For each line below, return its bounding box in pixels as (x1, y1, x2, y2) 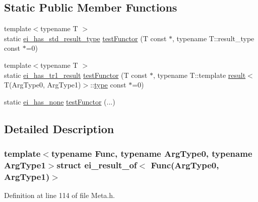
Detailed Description (4, 121, 114, 136)
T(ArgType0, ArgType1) (4, 79, 81, 90)
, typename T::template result (153, 69, 246, 80)
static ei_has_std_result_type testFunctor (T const (4, 33, 167, 43)
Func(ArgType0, (151, 158, 219, 171)
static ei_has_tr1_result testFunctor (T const (4, 69, 148, 80)
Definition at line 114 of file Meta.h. (4, 190, 115, 200)
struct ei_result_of (56, 158, 137, 171)
